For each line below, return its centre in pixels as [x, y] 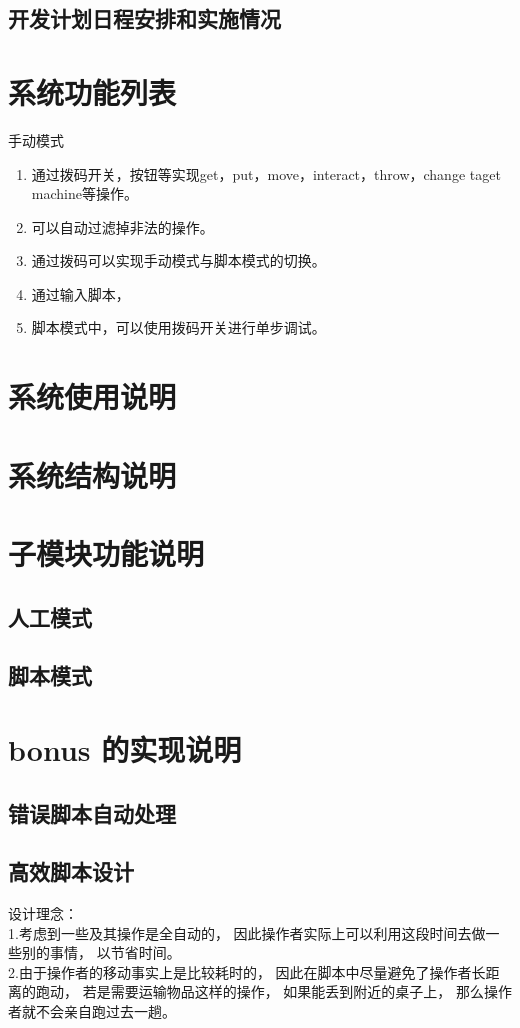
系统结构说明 [92, 474]
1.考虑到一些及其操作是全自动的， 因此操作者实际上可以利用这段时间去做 [247, 932]
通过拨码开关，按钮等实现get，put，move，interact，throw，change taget [266, 173]
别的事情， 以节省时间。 [101, 952]
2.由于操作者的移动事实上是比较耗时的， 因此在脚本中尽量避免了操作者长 [247, 971]
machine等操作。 [84, 193]
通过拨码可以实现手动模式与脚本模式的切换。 [178, 260]
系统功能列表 [92, 91]
